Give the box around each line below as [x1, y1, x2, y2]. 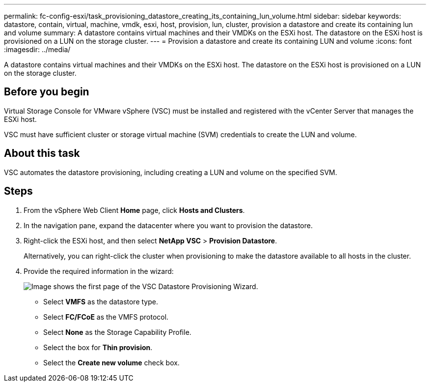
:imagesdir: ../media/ [4, 45, 71, 54]
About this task [4, 147, 80, 160]
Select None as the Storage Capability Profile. [43, 327, 191, 336]
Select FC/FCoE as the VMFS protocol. [43, 312, 169, 321]
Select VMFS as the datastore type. [43, 297, 158, 306]
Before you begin [4, 86, 89, 98]
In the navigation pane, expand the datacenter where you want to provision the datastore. [24, 221, 313, 230]
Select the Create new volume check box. [43, 358, 180, 367]
